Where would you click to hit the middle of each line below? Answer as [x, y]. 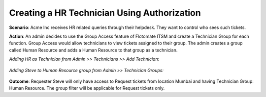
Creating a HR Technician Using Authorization [105, 13]
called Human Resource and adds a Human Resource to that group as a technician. [93, 50]
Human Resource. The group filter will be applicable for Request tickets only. [87, 88]
